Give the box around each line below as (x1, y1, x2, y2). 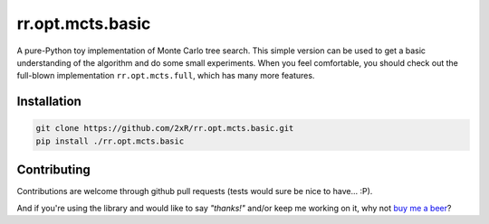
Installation (16, 94, 81, 109)
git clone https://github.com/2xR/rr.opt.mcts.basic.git (35, 123, 294, 134)
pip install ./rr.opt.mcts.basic (35, 135, 185, 146)
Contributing (16, 163, 91, 178)
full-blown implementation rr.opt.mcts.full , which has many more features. (16, 70, 315, 81)
